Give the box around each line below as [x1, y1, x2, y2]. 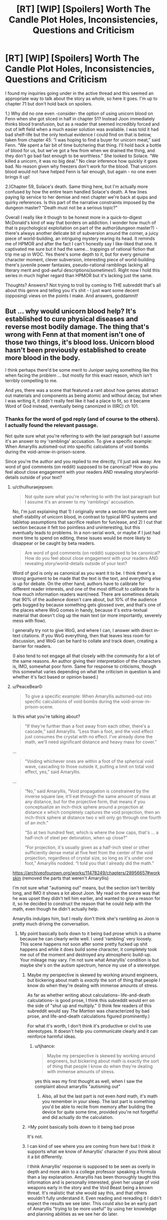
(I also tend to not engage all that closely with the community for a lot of [12, 653, 160, 659]
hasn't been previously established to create [5, 346, 147, 354]
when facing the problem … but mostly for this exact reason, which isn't [5, 372, 152, 378]
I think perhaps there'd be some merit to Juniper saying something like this [5, 367, 159, 373]
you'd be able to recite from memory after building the [42, 1104, 153, 1110]
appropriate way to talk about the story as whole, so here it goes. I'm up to [5, 96, 158, 102]
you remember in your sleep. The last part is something [42, 1099, 156, 1105]
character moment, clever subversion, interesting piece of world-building [5, 256, 155, 262]
